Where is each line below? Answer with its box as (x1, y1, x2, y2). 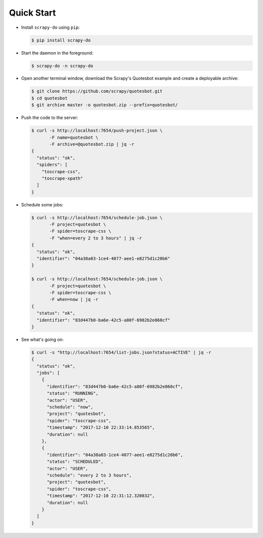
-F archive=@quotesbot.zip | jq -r (49, 141, 134, 147)
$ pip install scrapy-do (31, 37, 91, 43)
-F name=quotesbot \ (49, 135, 98, 140)
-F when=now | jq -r (49, 297, 98, 302)
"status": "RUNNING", (47, 391, 98, 396)
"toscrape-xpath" (41, 176, 83, 181)
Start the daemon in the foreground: (21, 50, 94, 56)
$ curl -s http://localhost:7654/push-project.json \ (31, 128, 163, 134)
